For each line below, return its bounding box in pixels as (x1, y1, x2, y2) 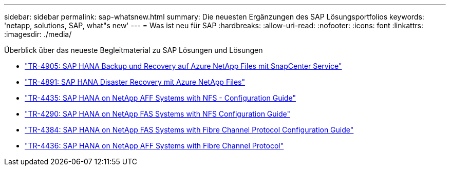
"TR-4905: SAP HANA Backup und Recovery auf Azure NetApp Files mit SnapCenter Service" (25, 62, 342, 70)
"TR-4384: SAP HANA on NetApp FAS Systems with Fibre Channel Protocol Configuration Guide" (25, 125, 354, 134)
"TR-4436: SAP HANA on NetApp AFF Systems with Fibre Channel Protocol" (25, 141, 284, 150)
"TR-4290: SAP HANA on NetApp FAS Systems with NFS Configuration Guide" (25, 109, 291, 118)
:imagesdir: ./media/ (4, 30, 72, 39)
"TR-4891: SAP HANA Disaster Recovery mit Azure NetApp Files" (25, 78, 246, 86)
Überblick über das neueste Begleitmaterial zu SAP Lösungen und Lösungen (4, 46, 263, 54)
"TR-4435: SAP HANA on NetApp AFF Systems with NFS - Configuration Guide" (25, 93, 296, 102)
